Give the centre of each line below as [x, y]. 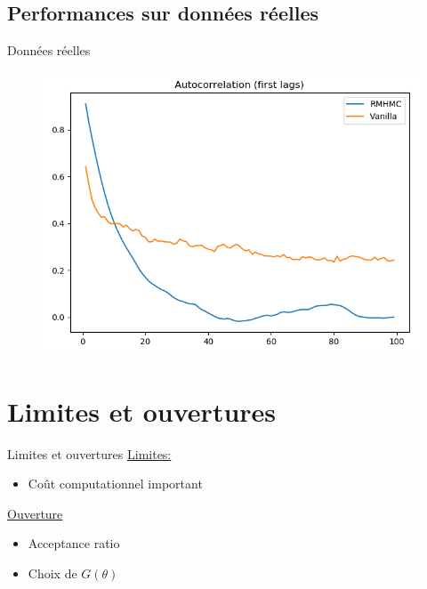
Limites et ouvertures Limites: [89, 453]
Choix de [52, 573]
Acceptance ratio [74, 543]
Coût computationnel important [115, 484]
